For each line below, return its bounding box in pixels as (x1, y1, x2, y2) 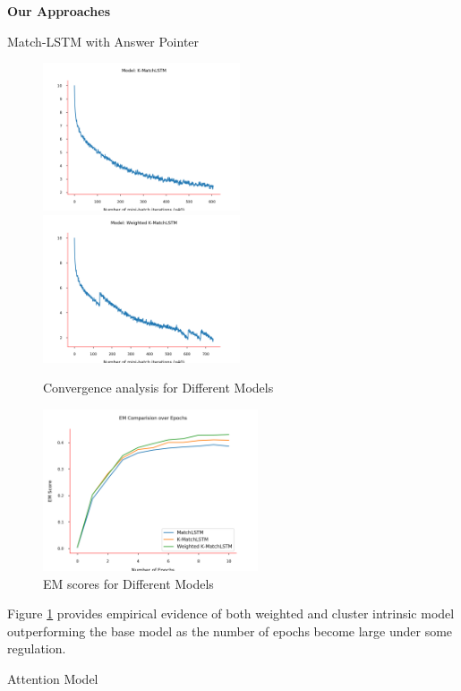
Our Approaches (7, 2, 110, 20)
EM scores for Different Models (43, 574, 214, 592)
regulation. (7, 639, 66, 658)
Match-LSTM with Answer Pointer (7, 31, 200, 50)
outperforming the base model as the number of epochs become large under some (7, 621, 453, 640)
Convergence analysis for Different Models (43, 378, 274, 397)
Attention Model (7, 669, 98, 687)
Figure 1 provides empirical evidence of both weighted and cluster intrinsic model (7, 604, 455, 623)
